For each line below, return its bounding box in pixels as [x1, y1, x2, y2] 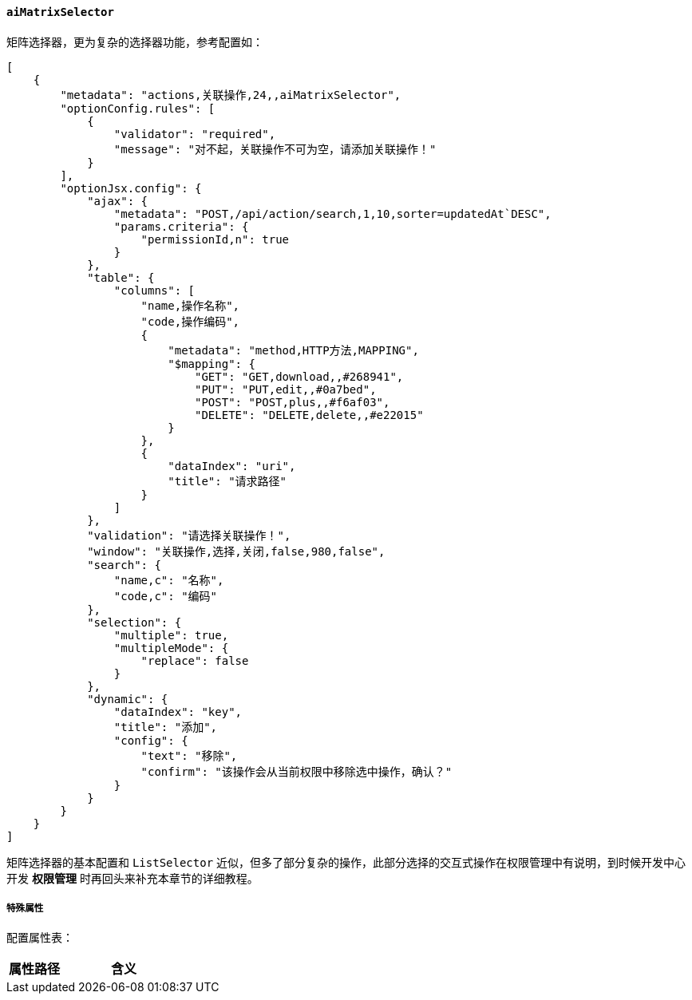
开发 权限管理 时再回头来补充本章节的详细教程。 [6, 871, 259, 885]
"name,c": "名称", [113, 573, 224, 587]
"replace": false [140, 654, 249, 667]
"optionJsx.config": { [60, 181, 202, 195]
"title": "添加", [113, 720, 218, 733]
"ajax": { [87, 194, 148, 208]
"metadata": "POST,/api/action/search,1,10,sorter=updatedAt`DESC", [113, 207, 552, 220]
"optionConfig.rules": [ [60, 101, 216, 115]
